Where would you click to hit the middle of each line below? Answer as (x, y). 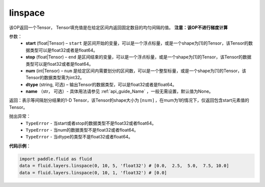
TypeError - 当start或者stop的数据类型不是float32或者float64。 (91, 123)
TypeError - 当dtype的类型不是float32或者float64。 (79, 137)
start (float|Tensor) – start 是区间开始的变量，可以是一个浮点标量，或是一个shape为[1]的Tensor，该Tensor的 (137, 43)
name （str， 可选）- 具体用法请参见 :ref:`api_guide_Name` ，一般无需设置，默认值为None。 (119, 91)
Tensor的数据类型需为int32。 (55, 78)
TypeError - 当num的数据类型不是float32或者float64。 (82, 130)
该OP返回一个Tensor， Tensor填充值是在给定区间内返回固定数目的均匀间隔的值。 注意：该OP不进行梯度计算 (119, 27)
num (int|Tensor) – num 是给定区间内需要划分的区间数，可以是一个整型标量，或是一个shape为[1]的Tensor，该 (136, 71)
